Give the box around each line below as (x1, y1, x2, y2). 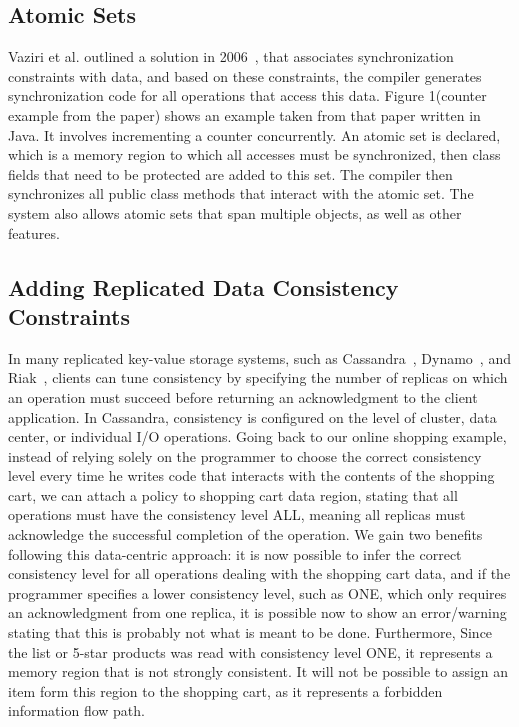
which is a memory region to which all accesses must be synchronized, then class (8, 144, 501, 165)
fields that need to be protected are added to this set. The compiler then (8, 163, 453, 184)
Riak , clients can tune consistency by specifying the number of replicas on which (8, 367, 508, 388)
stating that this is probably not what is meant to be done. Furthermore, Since (8, 622, 493, 643)
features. (8, 222, 60, 243)
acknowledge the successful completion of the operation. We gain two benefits (8, 524, 483, 545)
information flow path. (8, 700, 145, 721)
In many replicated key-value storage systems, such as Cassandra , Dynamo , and (8, 347, 511, 368)
